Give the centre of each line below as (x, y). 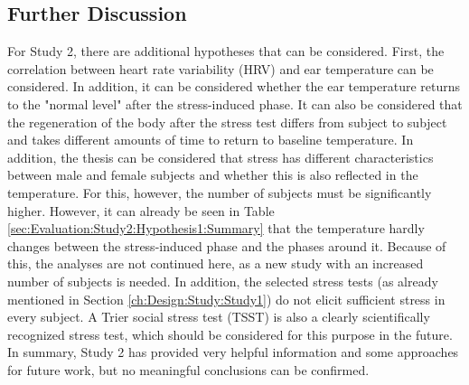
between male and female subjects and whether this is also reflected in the (213, 175)
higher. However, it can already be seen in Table (141, 210)
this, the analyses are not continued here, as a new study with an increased (216, 263)
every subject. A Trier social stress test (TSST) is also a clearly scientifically (219, 317)
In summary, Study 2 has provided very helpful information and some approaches (233, 352)
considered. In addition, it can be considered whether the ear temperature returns (234, 86)
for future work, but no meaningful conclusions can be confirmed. (188, 369)
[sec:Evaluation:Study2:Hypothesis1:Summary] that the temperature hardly (216, 228)
